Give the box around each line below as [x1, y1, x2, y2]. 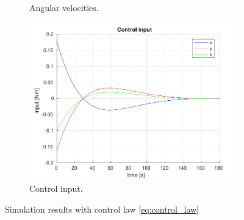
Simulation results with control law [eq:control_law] [5, 203, 199, 216]
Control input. [29, 182, 83, 195]
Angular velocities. [29, 1, 99, 13]
